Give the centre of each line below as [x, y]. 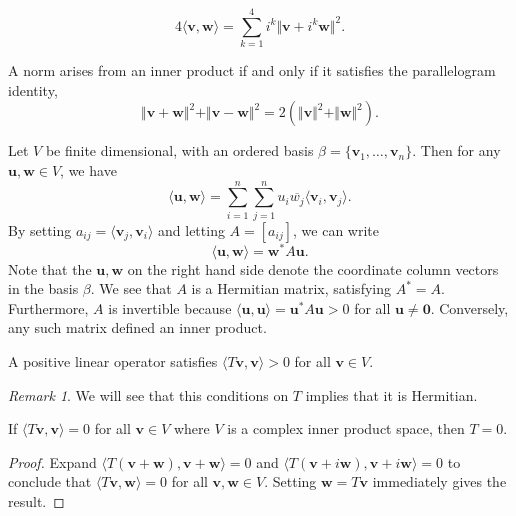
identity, [33, 89]
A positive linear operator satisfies [113, 361]
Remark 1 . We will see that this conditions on [148, 394]
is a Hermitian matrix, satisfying [291, 288]
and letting [191, 229]
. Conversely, [469, 307]
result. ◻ [36, 501]
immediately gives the [439, 481]
